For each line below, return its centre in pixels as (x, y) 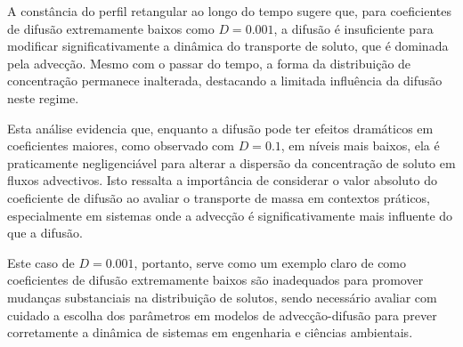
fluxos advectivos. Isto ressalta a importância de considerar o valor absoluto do (222, 180)
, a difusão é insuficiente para (353, 28)
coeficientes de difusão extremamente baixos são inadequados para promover (215, 280)
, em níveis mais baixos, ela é (360, 145)
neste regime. (43, 97)
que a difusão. (45, 233)
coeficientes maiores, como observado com (121, 145)
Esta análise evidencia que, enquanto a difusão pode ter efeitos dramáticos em (220, 128)
